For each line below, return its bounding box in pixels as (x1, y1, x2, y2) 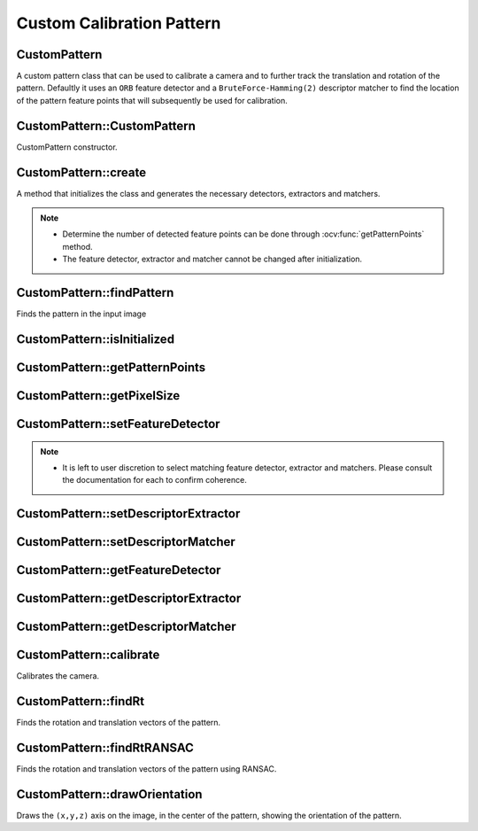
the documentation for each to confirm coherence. (62, 475, 247, 485)
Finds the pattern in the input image (16, 308, 147, 319)
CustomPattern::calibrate (16, 648, 160, 663)
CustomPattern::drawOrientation (16, 787, 203, 802)
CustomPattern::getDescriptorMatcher (16, 619, 236, 634)
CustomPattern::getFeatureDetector (16, 563, 221, 578)
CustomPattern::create (16, 165, 146, 180)
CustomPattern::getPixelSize (16, 388, 181, 403)
